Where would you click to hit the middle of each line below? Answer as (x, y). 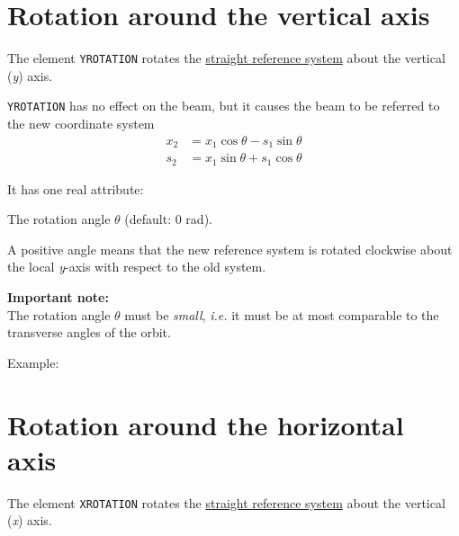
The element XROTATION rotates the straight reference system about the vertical (226, 502)
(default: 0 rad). (168, 219)
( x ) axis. (30, 520)
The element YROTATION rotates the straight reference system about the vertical (226, 58)
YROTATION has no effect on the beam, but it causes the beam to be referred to (224, 106)
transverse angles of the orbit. (89, 332)
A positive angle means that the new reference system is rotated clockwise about (230, 249)
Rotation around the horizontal (206, 424)
